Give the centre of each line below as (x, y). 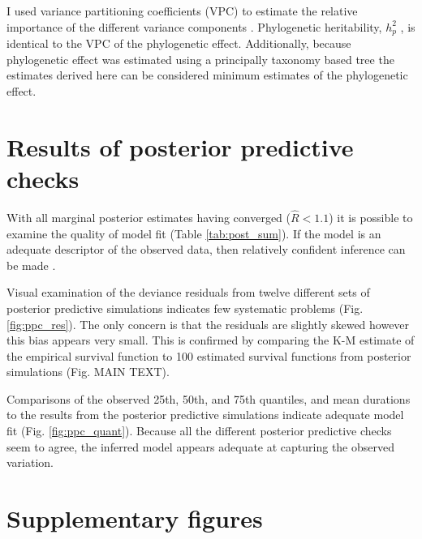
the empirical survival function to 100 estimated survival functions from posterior (209, 355)
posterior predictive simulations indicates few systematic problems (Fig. (185, 308)
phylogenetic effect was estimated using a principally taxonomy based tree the (200, 59)
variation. (30, 462)
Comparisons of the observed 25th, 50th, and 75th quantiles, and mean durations (209, 398)
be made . (31, 265)
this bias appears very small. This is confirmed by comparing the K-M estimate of (211, 340)
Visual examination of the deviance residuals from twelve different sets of (188, 292)
